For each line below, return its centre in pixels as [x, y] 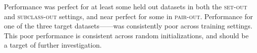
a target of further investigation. [53, 45]
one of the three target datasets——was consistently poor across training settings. [128, 26]
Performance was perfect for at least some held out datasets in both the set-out [126, 6]
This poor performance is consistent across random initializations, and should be [126, 35]
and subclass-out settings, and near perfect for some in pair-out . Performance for [128, 16]
